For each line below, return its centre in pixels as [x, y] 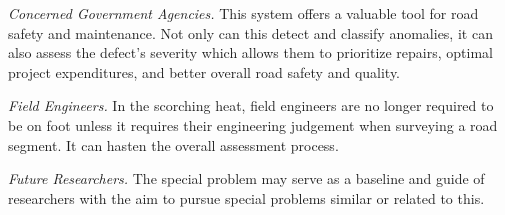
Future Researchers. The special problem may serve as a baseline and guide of [246, 178]
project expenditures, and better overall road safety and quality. [204, 71]
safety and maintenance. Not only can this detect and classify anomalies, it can [250, 32]
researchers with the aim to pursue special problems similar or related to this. [246, 197]
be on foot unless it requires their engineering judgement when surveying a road [253, 124]
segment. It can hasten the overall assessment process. [173, 144]
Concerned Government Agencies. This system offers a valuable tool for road [243, 13]
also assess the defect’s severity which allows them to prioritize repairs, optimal [250, 52]
